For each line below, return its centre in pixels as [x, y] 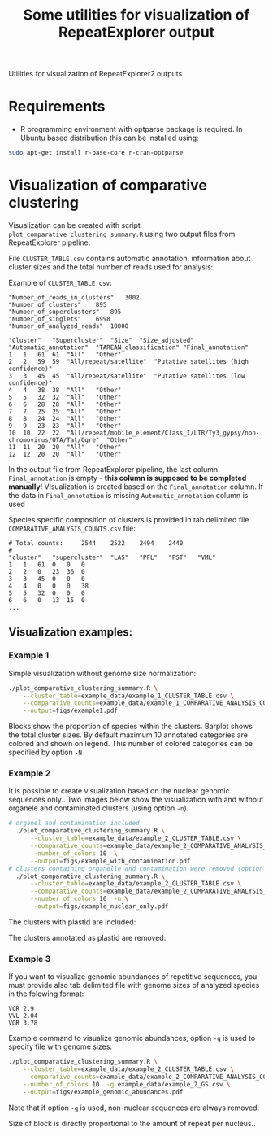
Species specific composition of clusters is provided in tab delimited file [129, 519]
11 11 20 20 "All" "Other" [65, 447]
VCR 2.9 [22, 1009]
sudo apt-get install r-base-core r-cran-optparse [96, 153]
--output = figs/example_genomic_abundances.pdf [103, 1092]
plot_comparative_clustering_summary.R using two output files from [122, 234]
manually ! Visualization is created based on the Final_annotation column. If [136, 487]
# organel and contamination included [74, 824]
